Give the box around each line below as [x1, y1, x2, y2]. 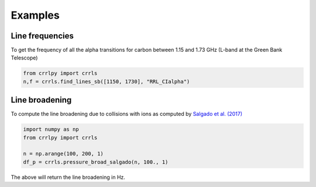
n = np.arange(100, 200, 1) [23, 150, 104, 157]
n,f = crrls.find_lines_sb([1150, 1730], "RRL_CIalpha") [23, 78, 190, 84]
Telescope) [11, 54, 38, 61]
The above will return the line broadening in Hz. [11, 174, 126, 181]
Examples [11, 9, 60, 22]
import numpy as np [23, 126, 79, 133]
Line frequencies [11, 31, 74, 41]
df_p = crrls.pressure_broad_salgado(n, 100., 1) [23, 158, 169, 165]
